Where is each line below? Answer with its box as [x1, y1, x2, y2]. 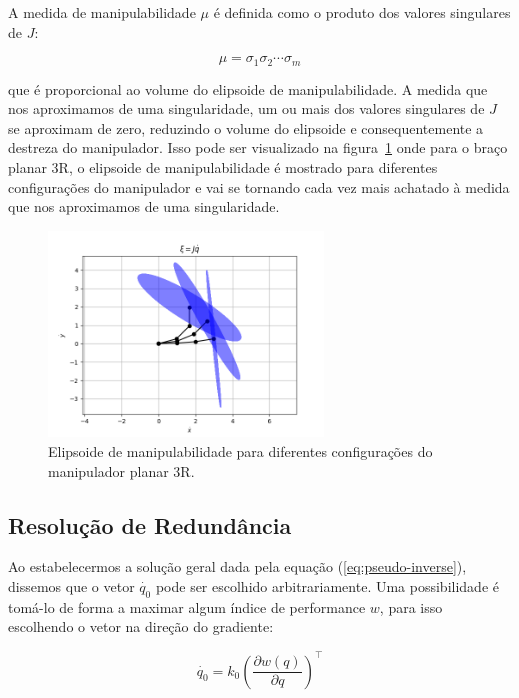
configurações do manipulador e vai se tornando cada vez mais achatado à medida [8, 176, 510, 197]
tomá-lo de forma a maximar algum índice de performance [8, 596, 366, 617]
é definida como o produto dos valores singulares [213, 2, 511, 22]
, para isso [379, 596, 443, 617]
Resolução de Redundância [8, 509, 292, 540]
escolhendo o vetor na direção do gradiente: [8, 616, 274, 637]
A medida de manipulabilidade [8, 2, 196, 22]
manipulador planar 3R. [48, 460, 195, 481]
